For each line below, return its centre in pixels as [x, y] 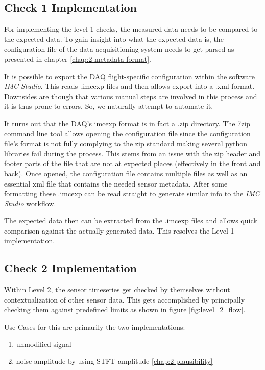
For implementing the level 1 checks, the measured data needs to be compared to [131, 29]
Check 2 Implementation [70, 268]
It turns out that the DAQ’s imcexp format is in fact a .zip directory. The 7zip [127, 123]
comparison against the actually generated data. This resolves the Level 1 [119, 230]
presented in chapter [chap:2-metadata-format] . [78, 59]
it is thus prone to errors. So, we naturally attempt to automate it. [109, 106]
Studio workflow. [30, 203]
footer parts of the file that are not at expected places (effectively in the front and [132, 163]
